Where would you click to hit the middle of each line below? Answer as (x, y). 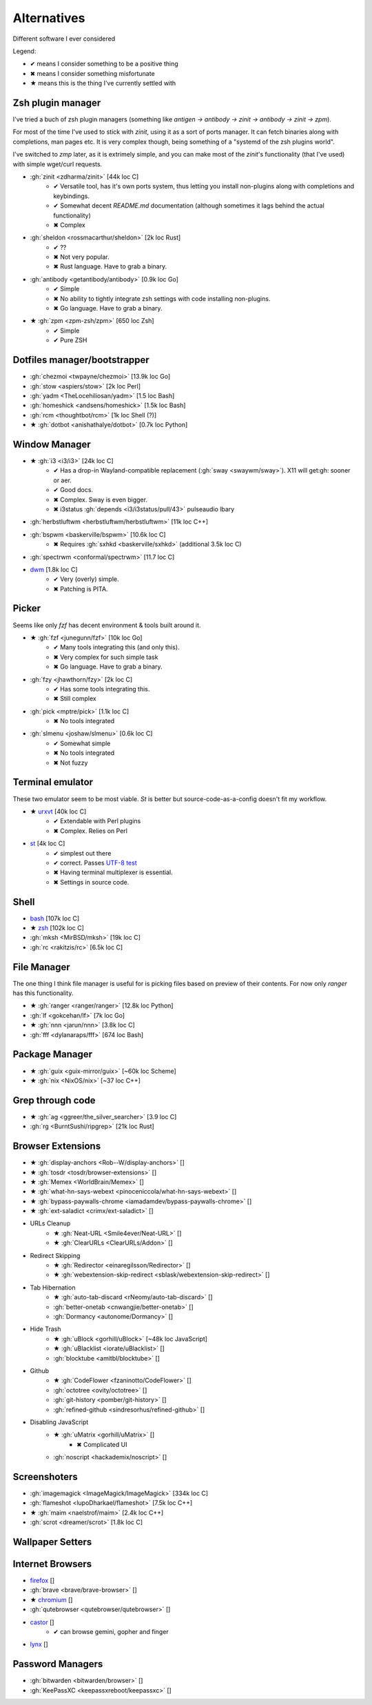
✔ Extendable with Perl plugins (97, 821)
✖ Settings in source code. (91, 882)
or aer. (63, 480)
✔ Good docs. (73, 490)
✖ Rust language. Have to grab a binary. (110, 266)
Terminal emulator (53, 782)
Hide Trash (45, 1329)
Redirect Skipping (55, 1255)
